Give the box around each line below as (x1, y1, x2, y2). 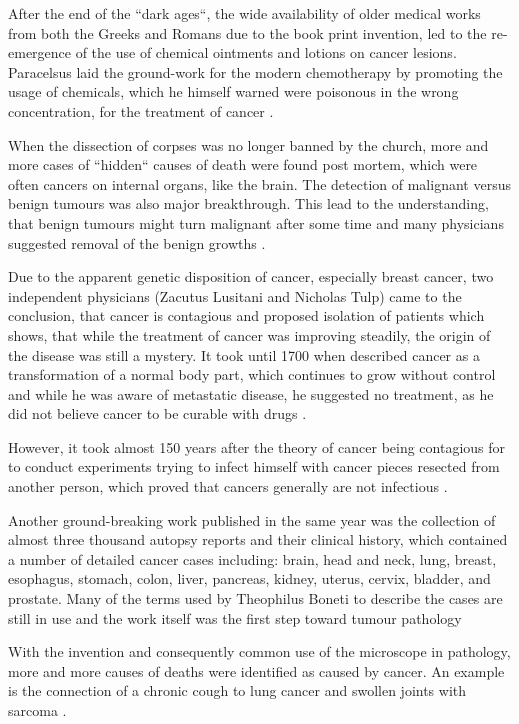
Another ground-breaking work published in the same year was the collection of (8, 509, 496, 530)
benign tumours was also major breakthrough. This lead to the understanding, (8, 193, 489, 214)
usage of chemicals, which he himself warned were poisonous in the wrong (8, 81, 459, 102)
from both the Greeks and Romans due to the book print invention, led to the (8, 22, 487, 43)
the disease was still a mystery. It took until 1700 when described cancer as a (8, 344, 480, 365)
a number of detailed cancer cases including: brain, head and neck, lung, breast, (8, 548, 497, 569)
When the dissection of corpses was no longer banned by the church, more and (8, 134, 489, 155)
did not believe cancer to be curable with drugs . (8, 403, 307, 424)
